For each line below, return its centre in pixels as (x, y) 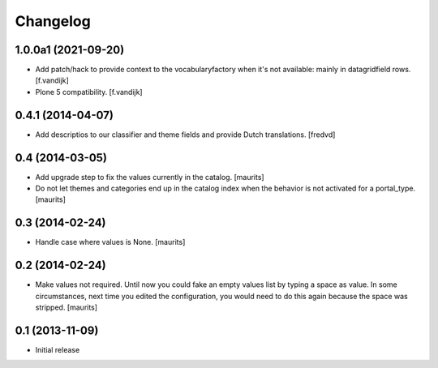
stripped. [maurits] (66, 307)
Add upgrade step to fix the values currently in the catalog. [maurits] (150, 177)
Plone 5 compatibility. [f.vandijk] (89, 92)
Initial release (58, 349)
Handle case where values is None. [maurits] (110, 242)
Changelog (53, 21)
